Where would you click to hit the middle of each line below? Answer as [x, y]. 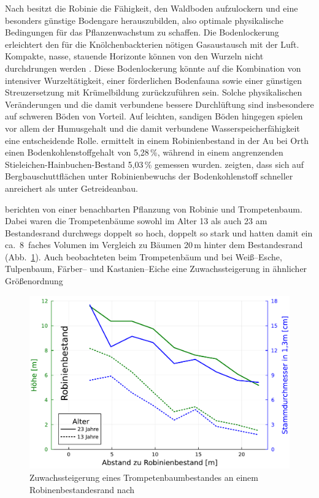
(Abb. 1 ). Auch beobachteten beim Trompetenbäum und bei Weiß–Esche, [144, 256]
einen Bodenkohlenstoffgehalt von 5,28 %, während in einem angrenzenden [144, 152]
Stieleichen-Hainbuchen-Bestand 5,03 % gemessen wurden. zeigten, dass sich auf [155, 164]
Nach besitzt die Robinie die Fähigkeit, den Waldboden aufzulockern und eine [152, 8]
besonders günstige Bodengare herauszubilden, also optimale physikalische [144, 20]
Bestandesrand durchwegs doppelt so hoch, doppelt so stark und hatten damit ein [159, 232]
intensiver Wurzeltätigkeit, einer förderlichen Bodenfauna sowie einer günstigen [154, 80]
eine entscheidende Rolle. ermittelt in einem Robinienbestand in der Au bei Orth [157, 140]
